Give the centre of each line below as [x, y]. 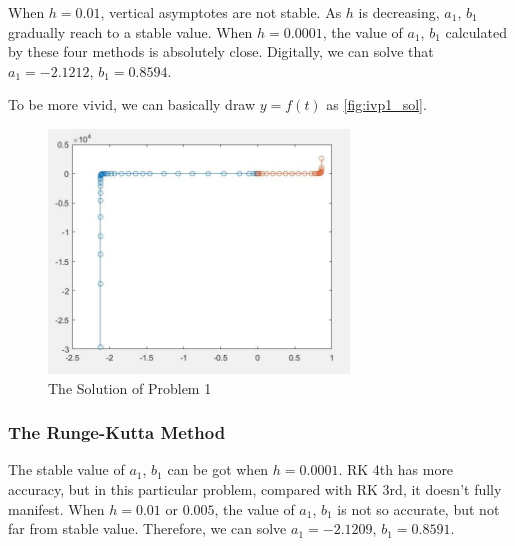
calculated [476, 31]
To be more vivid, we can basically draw [132, 104]
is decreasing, [399, 12]
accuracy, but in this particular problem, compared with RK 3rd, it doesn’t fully [255, 488]
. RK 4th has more [396, 469]
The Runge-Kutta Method [117, 432]
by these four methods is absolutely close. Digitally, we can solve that [221, 51]
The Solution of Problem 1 [130, 387]
